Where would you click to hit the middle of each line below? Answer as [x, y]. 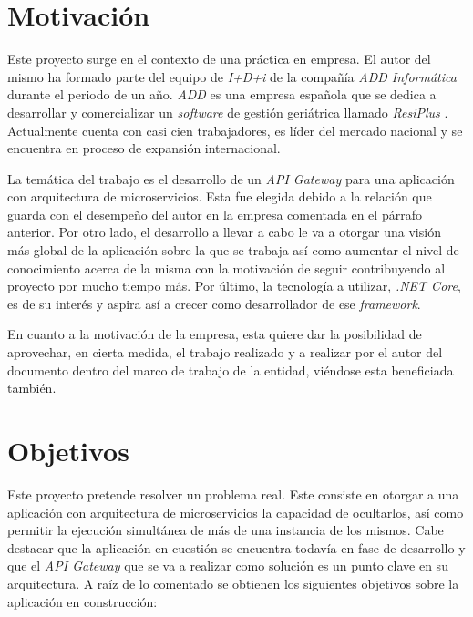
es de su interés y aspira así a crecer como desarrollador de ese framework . [214, 303]
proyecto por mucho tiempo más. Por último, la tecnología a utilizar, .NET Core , [234, 286]
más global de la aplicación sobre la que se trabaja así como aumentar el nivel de [233, 250]
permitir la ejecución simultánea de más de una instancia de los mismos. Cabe [226, 530]
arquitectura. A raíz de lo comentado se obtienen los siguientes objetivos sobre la [233, 583]
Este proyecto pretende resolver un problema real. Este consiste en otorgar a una [233, 494]
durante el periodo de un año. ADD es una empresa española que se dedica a [222, 94]
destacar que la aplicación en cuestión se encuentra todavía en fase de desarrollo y [236, 547]
